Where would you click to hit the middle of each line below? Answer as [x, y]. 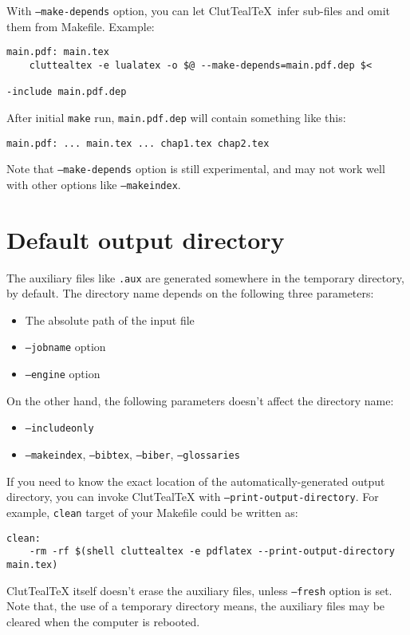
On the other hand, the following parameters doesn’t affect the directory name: [200, 400]
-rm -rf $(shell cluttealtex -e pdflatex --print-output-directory [212, 552]
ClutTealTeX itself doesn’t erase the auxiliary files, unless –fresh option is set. [199, 590]
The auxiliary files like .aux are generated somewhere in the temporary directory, [205, 277]
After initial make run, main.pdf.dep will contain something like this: [176, 117]
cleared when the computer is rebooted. [103, 621]
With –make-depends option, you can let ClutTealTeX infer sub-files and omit [199, 10]
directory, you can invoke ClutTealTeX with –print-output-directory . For [193, 497]
